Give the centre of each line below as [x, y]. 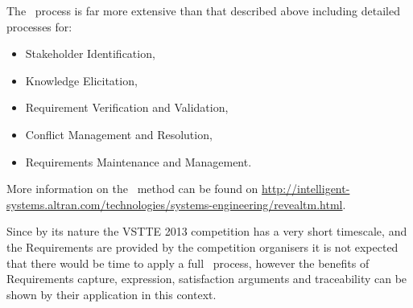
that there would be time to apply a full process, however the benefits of [188, 263]
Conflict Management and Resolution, [119, 134]
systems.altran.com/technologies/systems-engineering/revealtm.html [175, 204]
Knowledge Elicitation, [81, 80]
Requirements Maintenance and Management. [138, 161]
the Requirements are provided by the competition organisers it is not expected [202, 246]
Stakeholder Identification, [90, 53]
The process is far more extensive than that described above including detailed [203, 10]
